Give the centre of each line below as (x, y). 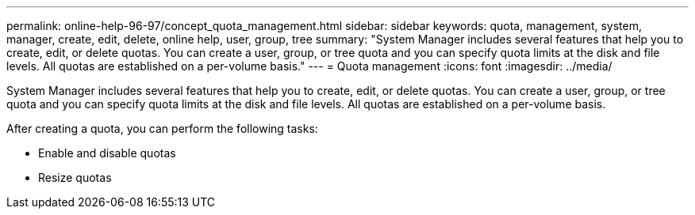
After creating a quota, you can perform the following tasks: (162, 128)
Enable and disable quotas (107, 153)
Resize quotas (75, 177)
